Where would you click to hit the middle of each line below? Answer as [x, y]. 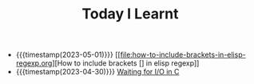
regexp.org [34, 63]
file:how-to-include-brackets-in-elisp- [183, 55]
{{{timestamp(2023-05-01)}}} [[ [68, 55]
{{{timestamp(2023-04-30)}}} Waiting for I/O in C [97, 72]
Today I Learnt [130, 14]
